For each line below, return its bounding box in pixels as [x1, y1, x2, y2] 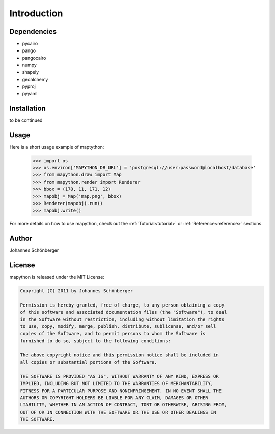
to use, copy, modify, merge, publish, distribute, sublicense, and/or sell [20, 324, 216, 329]
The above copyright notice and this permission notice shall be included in [20, 352, 219, 358]
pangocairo [22, 55, 46, 61]
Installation [9, 104, 46, 112]
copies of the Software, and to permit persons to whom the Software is [20, 330, 206, 337]
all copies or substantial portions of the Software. [20, 360, 157, 365]
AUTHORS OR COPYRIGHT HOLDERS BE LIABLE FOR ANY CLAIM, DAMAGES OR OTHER [20, 395, 208, 400]
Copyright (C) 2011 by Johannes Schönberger [20, 288, 133, 294]
